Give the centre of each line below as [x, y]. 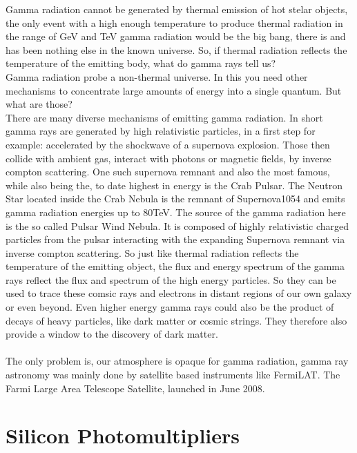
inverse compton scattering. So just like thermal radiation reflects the [152, 252]
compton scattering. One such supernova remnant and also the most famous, [168, 172]
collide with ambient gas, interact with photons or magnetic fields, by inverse [168, 158]
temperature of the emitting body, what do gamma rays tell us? [141, 63]
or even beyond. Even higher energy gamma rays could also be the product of [170, 307]
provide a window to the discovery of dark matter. [112, 334]
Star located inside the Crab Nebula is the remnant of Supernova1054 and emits [175, 199]
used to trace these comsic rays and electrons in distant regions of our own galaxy [179, 293]
